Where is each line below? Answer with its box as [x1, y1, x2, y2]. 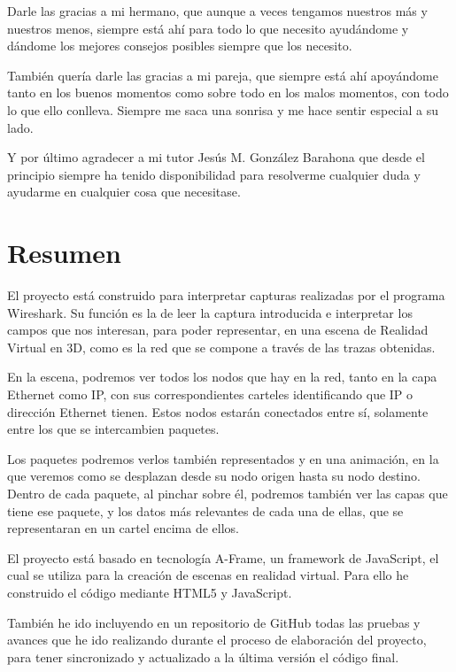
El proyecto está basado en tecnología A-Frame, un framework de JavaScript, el [7, 548, 439, 567]
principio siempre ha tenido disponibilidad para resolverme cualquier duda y [7, 165, 421, 183]
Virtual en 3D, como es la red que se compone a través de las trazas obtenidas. [7, 337, 436, 356]
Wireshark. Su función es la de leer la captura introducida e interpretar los [7, 303, 413, 321]
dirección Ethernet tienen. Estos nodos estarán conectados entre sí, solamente [7, 402, 429, 421]
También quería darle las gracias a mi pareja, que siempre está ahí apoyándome [7, 66, 438, 84]
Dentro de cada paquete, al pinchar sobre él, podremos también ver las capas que [7, 484, 448, 502]
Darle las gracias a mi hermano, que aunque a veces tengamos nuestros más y [7, 2, 428, 19]
